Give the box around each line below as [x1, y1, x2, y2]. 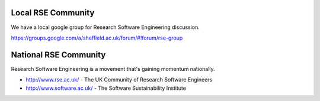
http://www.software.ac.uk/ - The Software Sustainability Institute [25, 84, 187, 92]
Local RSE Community [11, 8, 95, 18]
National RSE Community [11, 50, 106, 60]
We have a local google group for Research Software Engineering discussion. [11, 24, 200, 31]
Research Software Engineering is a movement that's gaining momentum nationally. [11, 65, 216, 72]
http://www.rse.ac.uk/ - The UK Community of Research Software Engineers [25, 76, 213, 83]
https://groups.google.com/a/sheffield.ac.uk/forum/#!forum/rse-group [11, 34, 183, 41]
